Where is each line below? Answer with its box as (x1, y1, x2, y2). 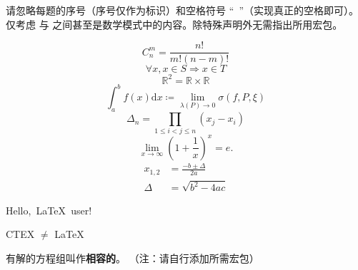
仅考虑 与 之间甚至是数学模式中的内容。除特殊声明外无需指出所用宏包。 (6, 16, 343, 31)
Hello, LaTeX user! (6, 202, 92, 217)
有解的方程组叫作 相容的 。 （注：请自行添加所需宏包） (6, 250, 259, 265)
